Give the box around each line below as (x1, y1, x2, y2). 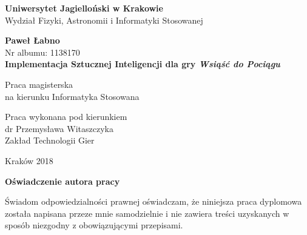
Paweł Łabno (5, 34, 60, 47)
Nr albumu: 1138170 (5, 45, 80, 58)
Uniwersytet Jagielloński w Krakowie (5, 2, 163, 14)
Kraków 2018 (5, 154, 53, 167)
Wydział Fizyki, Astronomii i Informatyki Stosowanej (5, 13, 203, 26)
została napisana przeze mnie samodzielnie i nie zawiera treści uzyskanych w (5, 207, 289, 219)
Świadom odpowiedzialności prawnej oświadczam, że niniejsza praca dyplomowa (5, 195, 302, 208)
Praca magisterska (5, 78, 73, 90)
